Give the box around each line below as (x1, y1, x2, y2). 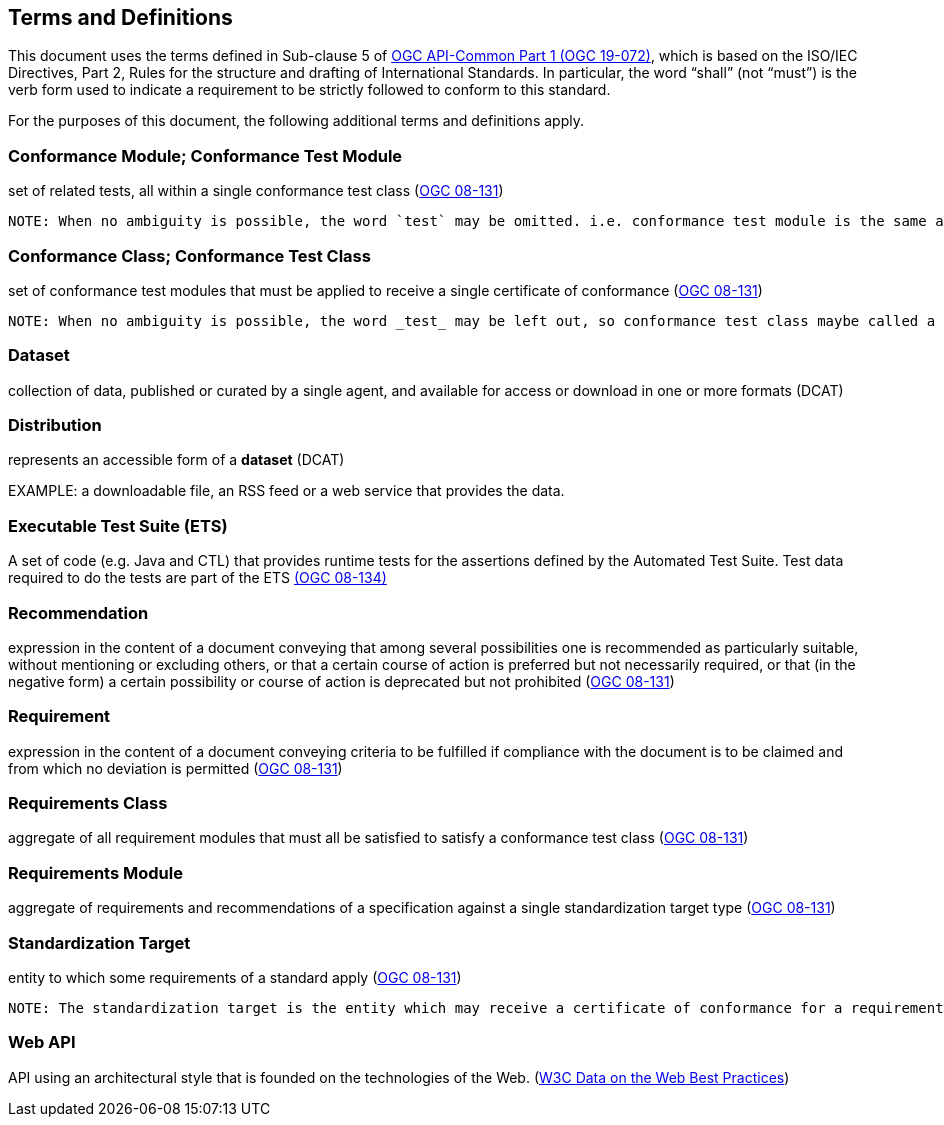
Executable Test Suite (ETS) (8, 515, 228, 536)
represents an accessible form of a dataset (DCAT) (8, 451, 345, 469)
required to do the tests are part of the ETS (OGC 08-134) (8, 569, 387, 587)
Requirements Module (8, 862, 183, 883)
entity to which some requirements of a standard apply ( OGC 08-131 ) (8, 968, 462, 986)
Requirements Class (8, 793, 168, 814)
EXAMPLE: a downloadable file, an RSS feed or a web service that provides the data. (8, 482, 565, 500)
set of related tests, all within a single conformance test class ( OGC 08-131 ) (8, 182, 504, 200)
